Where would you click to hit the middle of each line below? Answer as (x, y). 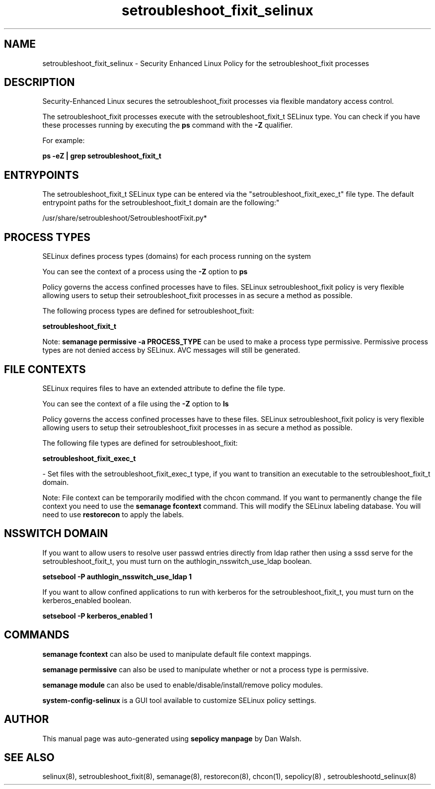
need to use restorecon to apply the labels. (113, 514)
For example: (64, 141)
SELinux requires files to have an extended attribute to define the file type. (164, 388)
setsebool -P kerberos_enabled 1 (97, 616)
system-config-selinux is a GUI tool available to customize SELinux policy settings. (179, 700)
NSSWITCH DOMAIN (56, 534)
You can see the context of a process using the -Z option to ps (145, 272)
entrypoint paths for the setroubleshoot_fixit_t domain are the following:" (161, 203)
